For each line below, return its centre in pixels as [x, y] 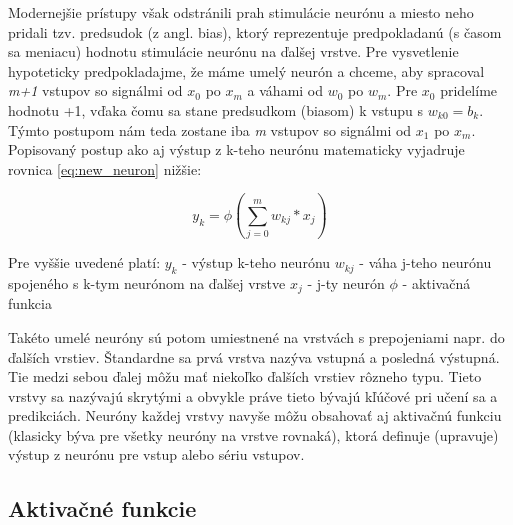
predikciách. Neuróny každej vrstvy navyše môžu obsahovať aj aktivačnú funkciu [255, 415]
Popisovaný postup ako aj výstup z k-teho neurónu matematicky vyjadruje [236, 149]
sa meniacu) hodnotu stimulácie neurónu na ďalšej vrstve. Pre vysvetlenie [233, 51]
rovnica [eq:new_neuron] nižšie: [105, 168]
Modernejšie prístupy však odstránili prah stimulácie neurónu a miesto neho [241, 12]
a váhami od [285, 90]
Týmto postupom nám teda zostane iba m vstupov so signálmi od [210, 129]
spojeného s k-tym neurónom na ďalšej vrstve [147, 282]
